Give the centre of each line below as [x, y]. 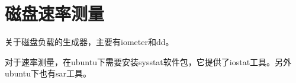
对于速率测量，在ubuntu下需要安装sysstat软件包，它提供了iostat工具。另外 [148, 61]
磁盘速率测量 [55, 13]
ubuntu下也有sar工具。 [48, 73]
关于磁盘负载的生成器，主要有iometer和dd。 [89, 42]
